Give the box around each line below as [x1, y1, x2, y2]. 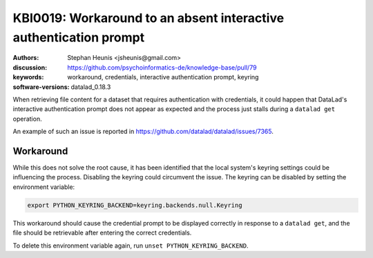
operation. [12, 115, 42, 123]
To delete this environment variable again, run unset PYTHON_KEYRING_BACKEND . [12, 241, 249, 250]
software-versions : [12, 83, 70, 91]
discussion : [12, 63, 48, 72]
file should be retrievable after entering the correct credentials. [12, 228, 192, 237]
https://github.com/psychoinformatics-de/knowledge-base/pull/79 [67, 63, 257, 72]
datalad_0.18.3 [70, 83, 111, 91]
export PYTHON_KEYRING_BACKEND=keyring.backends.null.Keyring [27, 201, 242, 209]
